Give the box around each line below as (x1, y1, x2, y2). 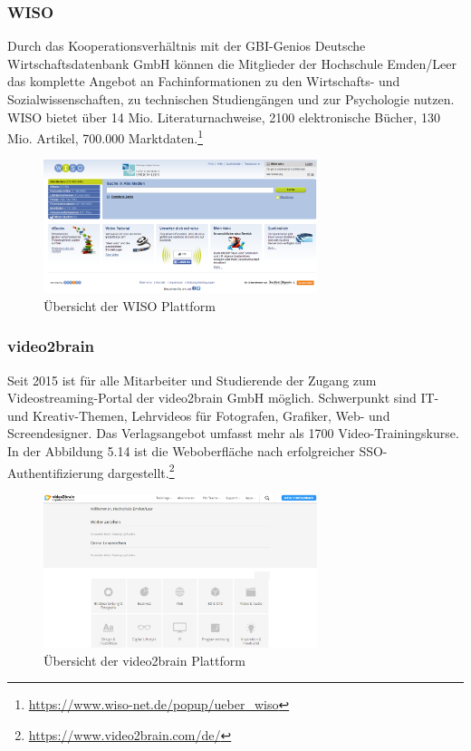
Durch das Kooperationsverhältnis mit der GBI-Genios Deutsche (7, 36, 366, 55)
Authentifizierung (7, 463, 104, 482)
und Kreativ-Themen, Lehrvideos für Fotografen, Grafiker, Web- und (7, 405, 390, 424)
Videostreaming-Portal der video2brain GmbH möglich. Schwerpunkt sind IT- (7, 388, 439, 407)
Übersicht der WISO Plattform (43, 296, 216, 315)
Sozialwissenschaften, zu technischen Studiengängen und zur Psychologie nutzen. (7, 90, 455, 108)
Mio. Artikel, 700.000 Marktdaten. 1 (7, 126, 203, 147)
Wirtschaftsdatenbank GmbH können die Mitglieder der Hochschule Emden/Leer (7, 54, 457, 73)
